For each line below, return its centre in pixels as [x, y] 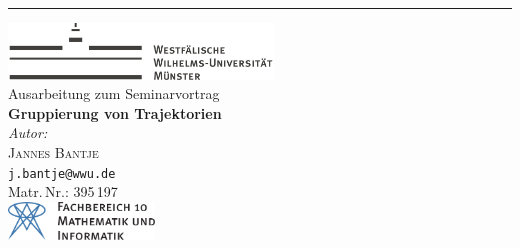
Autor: [28, 132]
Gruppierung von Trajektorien [115, 112]
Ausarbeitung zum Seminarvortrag [114, 93]
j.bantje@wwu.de [62, 173]
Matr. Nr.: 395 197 [63, 191]
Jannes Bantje [53, 152]
